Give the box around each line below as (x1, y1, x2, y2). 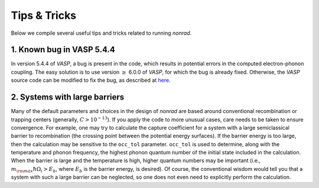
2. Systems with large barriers (11, 92, 125, 103)
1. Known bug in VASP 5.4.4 (11, 45, 115, 55)
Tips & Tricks (11, 9, 77, 22)
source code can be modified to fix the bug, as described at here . (11, 77, 171, 84)
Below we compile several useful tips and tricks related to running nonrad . (11, 29, 192, 37)
